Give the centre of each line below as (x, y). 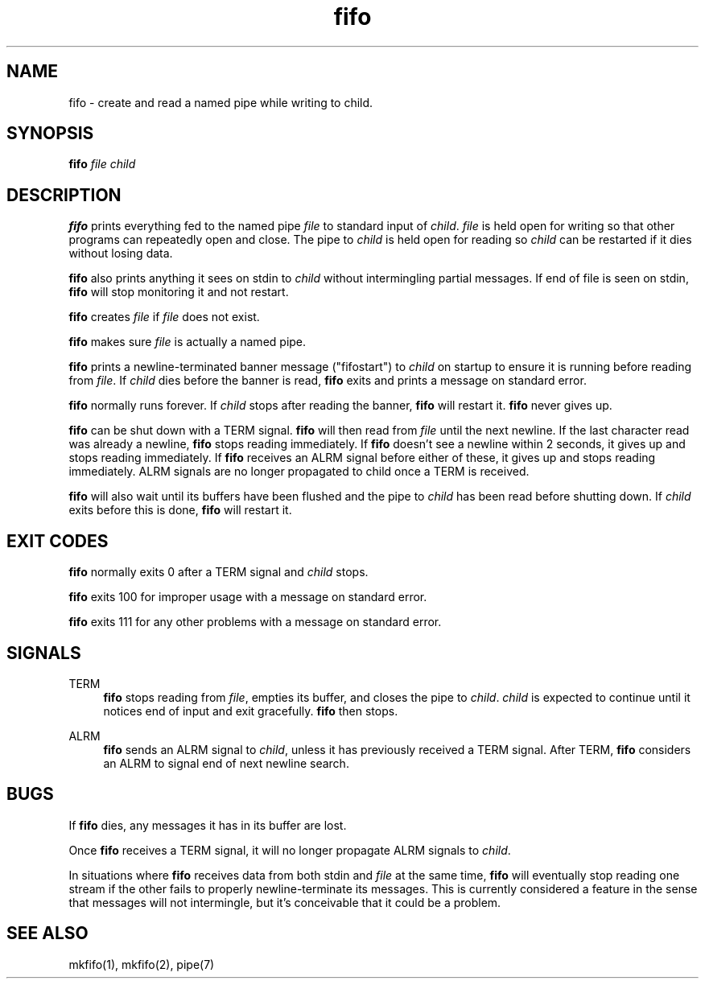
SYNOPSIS (50, 134)
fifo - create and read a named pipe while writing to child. (221, 102)
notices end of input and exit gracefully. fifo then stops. (251, 711)
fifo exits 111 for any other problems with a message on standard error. (255, 622)
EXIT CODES (58, 541)
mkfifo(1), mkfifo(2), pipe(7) (142, 964)
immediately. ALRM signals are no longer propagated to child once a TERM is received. (299, 472)
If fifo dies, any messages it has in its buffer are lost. (208, 825)
